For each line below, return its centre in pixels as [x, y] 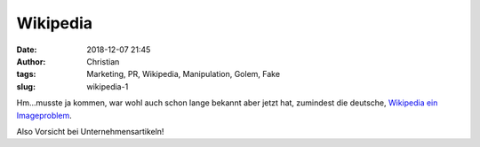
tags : [26, 74]
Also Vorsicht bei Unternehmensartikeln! [90, 131]
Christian [103, 61]
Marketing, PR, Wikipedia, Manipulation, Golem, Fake [183, 74]
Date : [27, 50]
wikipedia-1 [108, 86]
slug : [26, 86]
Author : [31, 61]
